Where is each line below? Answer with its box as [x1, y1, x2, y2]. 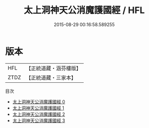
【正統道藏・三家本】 [26, 74, 77, 81]
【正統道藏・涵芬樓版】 [26, 65, 82, 72]
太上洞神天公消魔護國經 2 [12, 111, 65, 117]
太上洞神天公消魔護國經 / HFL [24, 5, 145, 16]
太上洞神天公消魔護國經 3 [12, 117, 65, 123]
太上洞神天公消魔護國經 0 [12, 98, 65, 104]
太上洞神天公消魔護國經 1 [12, 105, 64, 111]
